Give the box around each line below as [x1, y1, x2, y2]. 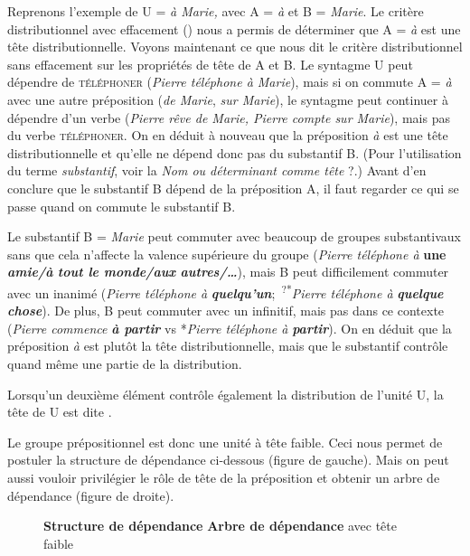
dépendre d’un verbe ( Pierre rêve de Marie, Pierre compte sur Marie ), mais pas [7, 108, 450, 127]
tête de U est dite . [7, 402, 112, 421]
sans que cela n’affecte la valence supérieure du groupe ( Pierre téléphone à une [7, 244, 446, 263]
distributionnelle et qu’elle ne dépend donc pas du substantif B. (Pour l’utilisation [7, 143, 462, 162]
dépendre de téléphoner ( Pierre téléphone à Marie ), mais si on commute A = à [7, 72, 452, 91]
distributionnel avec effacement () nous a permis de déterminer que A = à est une [7, 19, 461, 38]
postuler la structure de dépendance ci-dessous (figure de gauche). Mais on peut [7, 450, 449, 469]
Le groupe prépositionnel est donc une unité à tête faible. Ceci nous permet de [7, 432, 443, 451]
